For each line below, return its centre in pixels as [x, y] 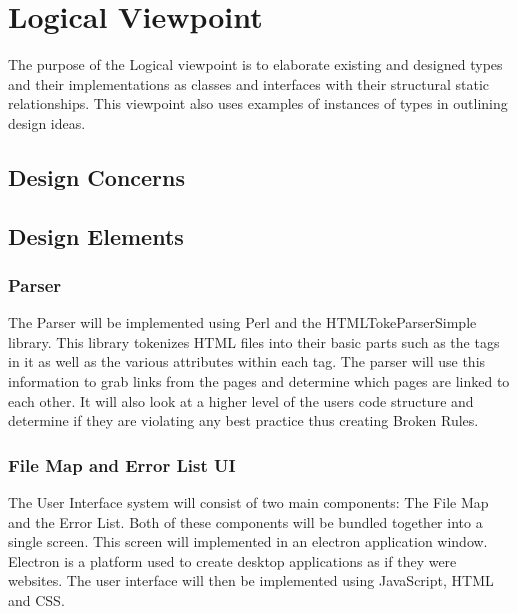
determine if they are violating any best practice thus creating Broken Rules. [243, 420]
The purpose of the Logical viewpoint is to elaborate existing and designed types [255, 64]
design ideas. [47, 122]
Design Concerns [97, 176]
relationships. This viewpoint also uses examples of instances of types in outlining [258, 103]
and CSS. [36, 600]
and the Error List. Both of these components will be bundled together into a [245, 521]
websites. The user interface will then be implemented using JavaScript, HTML [251, 580]
